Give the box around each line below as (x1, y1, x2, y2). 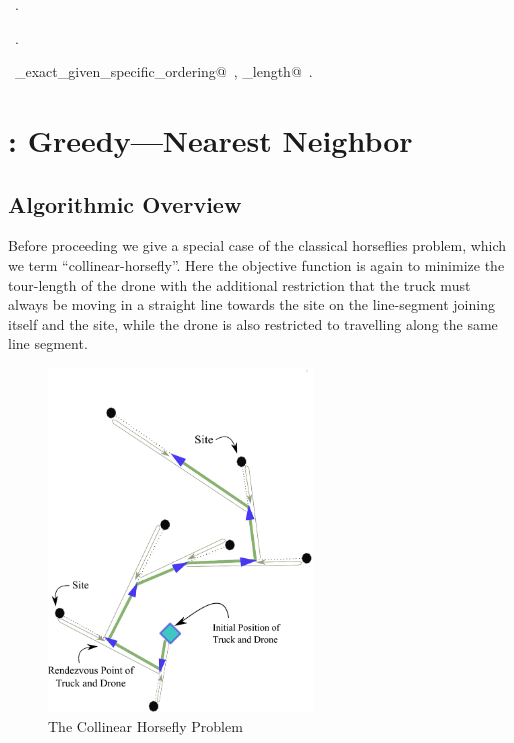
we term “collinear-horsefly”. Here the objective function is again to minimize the (8, 254, 505, 275)
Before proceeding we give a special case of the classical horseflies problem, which (8, 235, 507, 256)
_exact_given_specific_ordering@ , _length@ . (14, 61, 313, 82)
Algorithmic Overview (8, 188, 242, 219)
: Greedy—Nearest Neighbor (8, 119, 413, 160)
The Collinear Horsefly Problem (48, 715, 243, 736)
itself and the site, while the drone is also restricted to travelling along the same (8, 313, 498, 334)
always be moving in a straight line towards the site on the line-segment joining (8, 294, 495, 315)
